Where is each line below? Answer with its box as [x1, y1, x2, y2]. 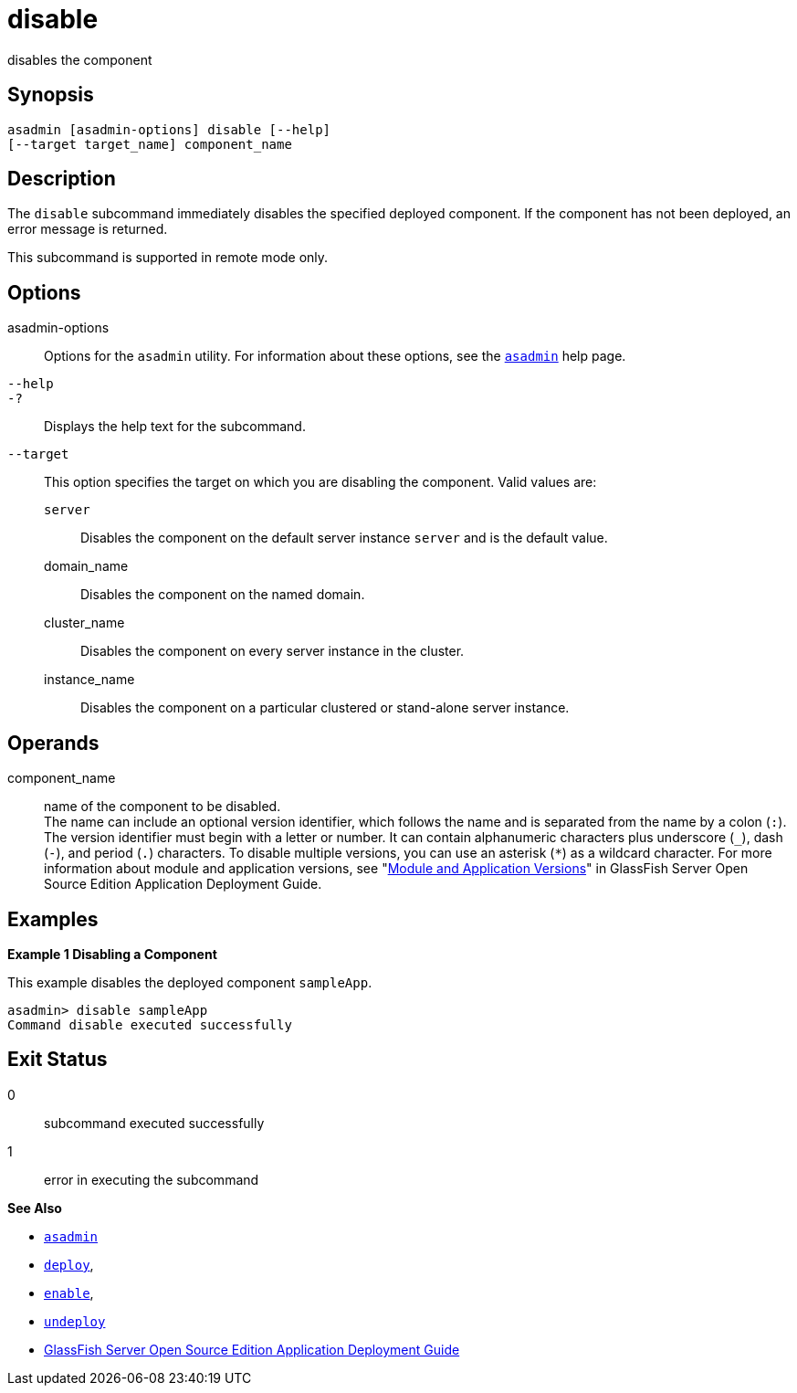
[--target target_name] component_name [7, 136, 292, 152]
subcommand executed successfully [44, 1114, 265, 1131]
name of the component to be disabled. [44, 798, 281, 815]
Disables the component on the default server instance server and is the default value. [80, 530, 608, 546]
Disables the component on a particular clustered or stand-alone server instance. [80, 700, 570, 716]
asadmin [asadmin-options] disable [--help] [7, 121, 331, 137]
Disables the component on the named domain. [80, 586, 365, 603]
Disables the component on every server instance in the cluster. [80, 643, 465, 660]
